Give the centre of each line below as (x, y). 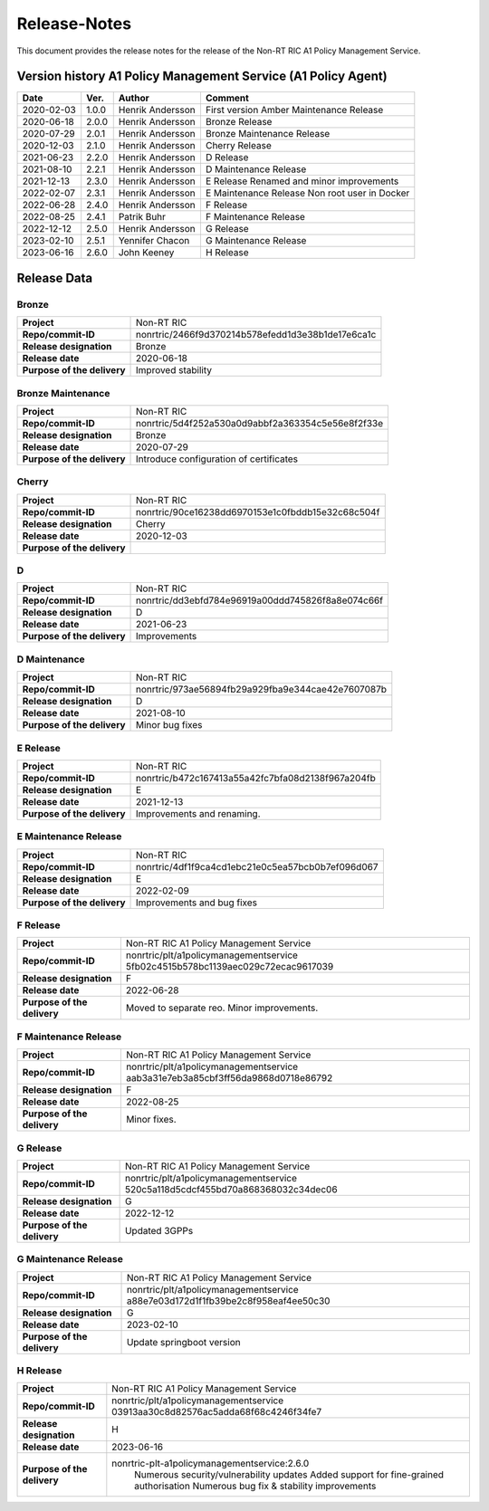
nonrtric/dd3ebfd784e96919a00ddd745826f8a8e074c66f (260, 600)
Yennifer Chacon (154, 241)
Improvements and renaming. (199, 813)
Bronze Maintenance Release (268, 134)
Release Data (55, 277)
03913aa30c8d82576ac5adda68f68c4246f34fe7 (217, 1412)
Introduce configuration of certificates (217, 459)
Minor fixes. (151, 1120)
